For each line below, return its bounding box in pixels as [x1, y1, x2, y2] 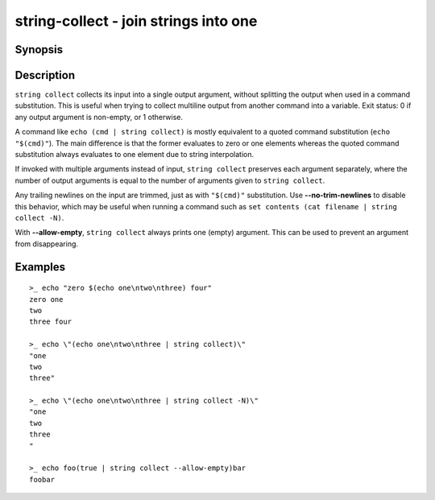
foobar [29, 475, 56, 484]
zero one [29, 295, 64, 304]
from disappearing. [14, 238, 79, 249]
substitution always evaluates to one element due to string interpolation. [14, 150, 255, 159]
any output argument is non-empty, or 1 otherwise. [14, 112, 183, 122]
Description [14, 68, 76, 82]
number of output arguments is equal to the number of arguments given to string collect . [14, 176, 325, 185]
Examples [14, 260, 66, 274]
